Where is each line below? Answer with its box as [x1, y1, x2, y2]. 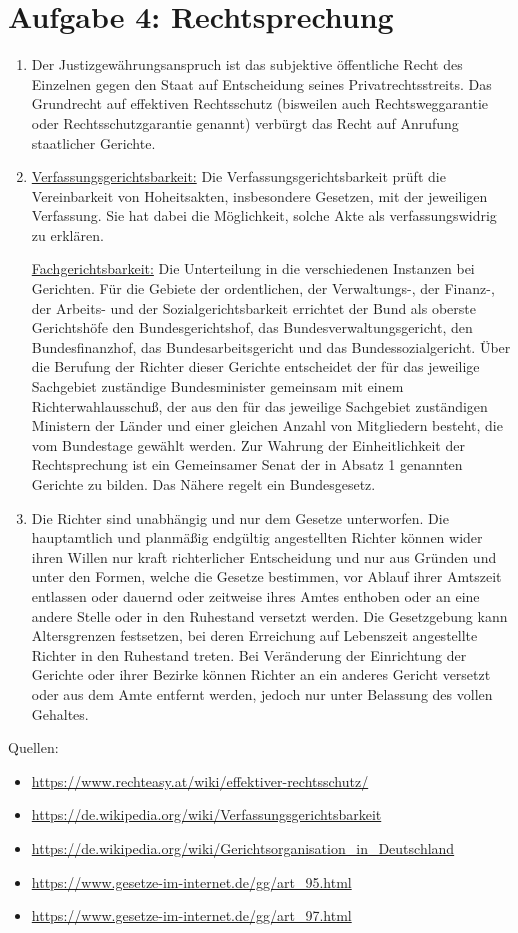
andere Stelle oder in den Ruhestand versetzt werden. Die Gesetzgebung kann [31, 605, 508, 626]
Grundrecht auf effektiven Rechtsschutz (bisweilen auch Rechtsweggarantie [31, 93, 489, 114]
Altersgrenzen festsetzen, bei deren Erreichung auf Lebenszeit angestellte [31, 625, 478, 646]
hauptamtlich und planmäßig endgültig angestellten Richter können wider [31, 527, 483, 548]
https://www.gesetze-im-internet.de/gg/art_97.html [31, 905, 352, 926]
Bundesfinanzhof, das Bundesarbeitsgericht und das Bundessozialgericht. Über [31, 336, 511, 357]
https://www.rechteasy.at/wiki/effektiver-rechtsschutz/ [31, 770, 369, 791]
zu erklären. [31, 224, 104, 245]
